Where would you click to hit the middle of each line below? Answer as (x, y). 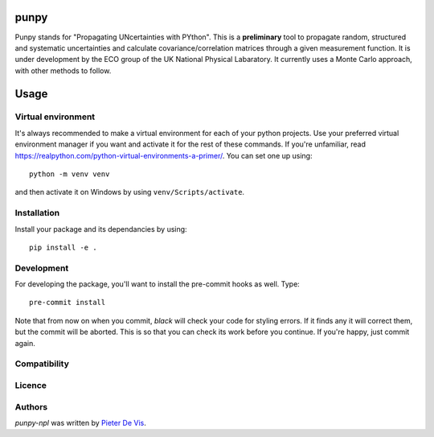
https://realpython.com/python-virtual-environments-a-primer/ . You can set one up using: (164, 155)
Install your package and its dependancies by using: (101, 229)
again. (25, 343)
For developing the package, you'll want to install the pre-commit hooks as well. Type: (158, 284)
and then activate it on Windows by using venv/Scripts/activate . (130, 192)
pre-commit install (68, 303)
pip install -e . (63, 247)
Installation (37, 213)
